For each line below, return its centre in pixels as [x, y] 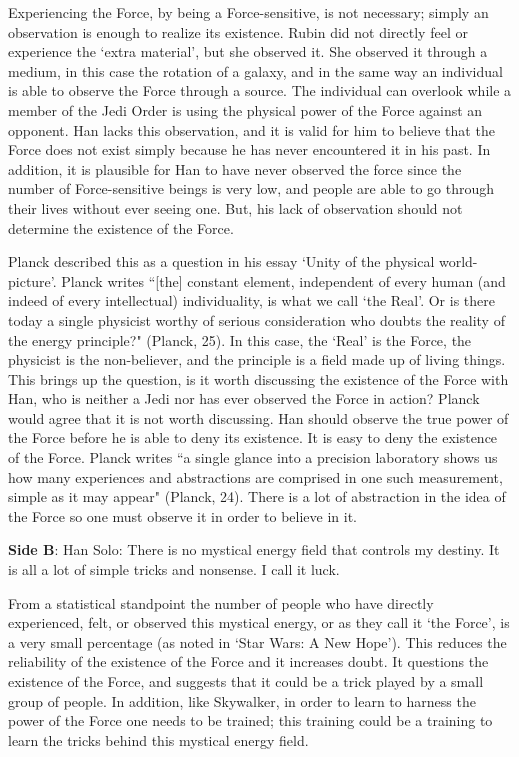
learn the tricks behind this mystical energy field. [158, 739]
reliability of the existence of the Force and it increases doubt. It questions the [248, 661]
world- [458, 261]
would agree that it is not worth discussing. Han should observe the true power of [258, 417]
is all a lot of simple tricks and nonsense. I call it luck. [174, 569]
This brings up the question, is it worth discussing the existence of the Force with [258, 378]
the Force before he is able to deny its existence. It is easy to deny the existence [253, 437]
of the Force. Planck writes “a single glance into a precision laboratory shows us [253, 457]
